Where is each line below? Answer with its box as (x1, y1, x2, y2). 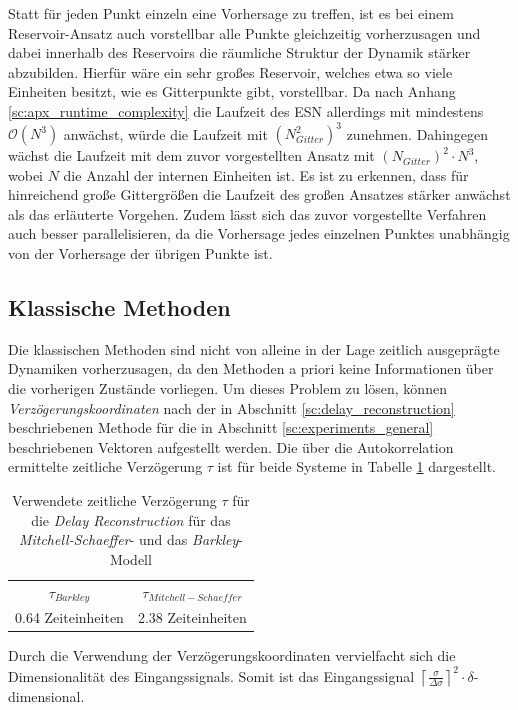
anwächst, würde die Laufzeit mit (63, 123, 268, 144)
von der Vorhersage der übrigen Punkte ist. (8, 243, 273, 264)
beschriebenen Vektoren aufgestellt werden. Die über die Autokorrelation (8, 436, 454, 457)
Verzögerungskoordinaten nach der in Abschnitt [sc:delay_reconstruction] (8, 397, 455, 418)
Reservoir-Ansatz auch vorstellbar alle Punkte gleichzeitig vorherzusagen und (8, 22, 481, 43)
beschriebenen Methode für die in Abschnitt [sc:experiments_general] (8, 417, 434, 438)
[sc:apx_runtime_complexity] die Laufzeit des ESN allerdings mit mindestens (8, 100, 484, 121)
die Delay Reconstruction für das (31, 509, 231, 530)
